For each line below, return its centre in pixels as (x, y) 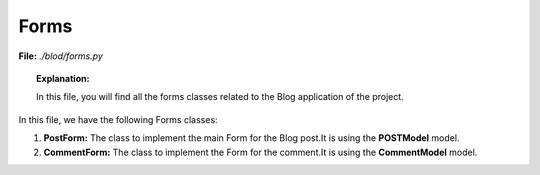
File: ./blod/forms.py (61, 56)
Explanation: (63, 78)
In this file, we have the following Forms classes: (118, 119)
